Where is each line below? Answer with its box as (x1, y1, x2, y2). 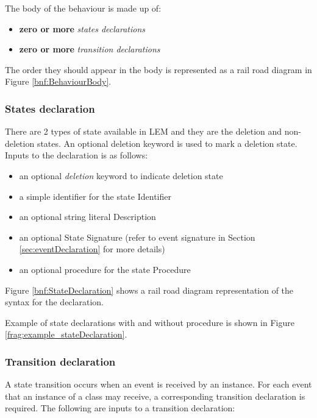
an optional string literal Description (19, 210, 156, 223)
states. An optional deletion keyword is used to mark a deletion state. (37, 136, 297, 149)
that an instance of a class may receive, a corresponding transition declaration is (5, 389, 305, 402)
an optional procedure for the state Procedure (19, 263, 191, 275)
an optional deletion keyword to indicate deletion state (19, 169, 223, 182)
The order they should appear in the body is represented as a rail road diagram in (5, 63, 312, 76)
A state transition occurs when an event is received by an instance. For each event (5, 378, 312, 391)
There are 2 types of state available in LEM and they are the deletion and (5, 125, 282, 138)
